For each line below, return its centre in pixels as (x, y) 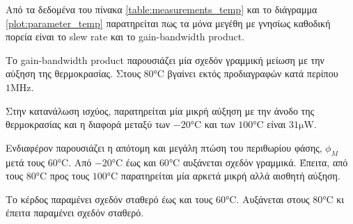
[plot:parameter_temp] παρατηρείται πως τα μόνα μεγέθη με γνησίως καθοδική (168, 23)
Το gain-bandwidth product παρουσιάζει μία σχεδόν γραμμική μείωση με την (165, 59)
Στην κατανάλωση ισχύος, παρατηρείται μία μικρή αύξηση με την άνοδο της (160, 110)
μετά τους (25, 162)
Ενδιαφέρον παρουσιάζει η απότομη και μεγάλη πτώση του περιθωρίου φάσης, (164, 147)
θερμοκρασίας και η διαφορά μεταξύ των (88, 124)
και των (220, 124)
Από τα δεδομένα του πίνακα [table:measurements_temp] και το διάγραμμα (162, 9)
